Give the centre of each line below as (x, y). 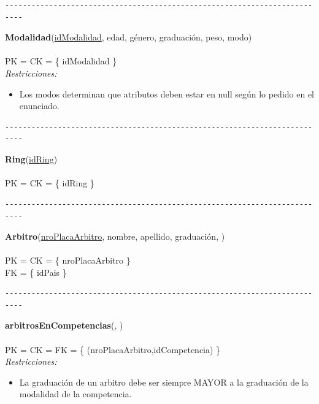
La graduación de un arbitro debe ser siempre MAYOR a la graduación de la (164, 382)
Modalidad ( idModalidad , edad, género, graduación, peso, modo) (129, 37)
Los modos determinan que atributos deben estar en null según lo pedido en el (167, 93)
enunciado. (39, 106)
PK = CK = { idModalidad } (61, 61)
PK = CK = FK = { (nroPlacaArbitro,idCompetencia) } (113, 349)
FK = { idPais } (36, 272)
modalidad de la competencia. (75, 394)
